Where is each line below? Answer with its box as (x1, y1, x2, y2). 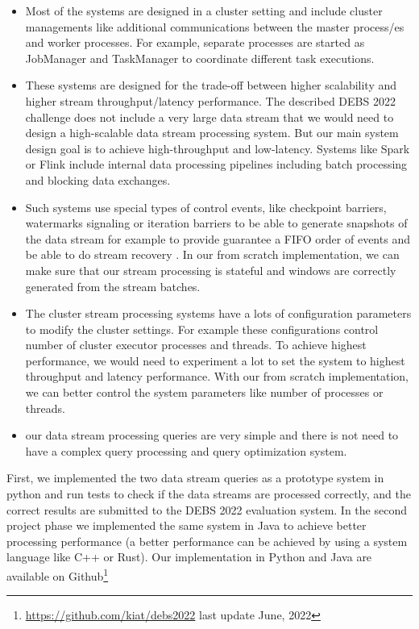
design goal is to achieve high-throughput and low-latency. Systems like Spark (25, 140, 410, 156)
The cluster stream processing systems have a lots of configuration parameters (25, 305, 412, 322)
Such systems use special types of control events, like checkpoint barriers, (25, 198, 387, 215)
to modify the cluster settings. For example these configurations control (25, 320, 379, 337)
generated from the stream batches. (25, 277, 201, 294)
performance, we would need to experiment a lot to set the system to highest (25, 352, 405, 369)
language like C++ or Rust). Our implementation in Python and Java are (6, 548, 372, 565)
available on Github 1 (6, 565, 109, 584)
